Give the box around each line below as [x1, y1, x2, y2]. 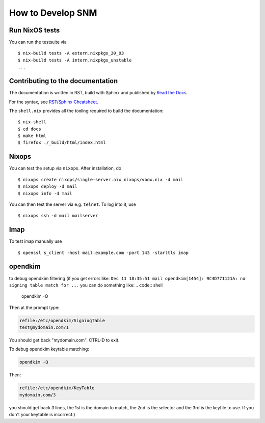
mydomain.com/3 [19, 392, 56, 397]
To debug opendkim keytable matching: [9, 346, 89, 352]
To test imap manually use [9, 238, 62, 244]
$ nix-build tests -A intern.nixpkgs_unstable [18, 57, 132, 63]
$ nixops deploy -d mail [18, 184, 78, 189]
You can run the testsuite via [9, 39, 67, 45]
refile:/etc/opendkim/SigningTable [19, 317, 105, 323]
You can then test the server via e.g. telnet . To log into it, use [9, 201, 136, 207]
